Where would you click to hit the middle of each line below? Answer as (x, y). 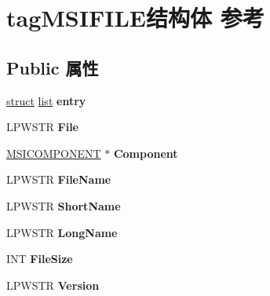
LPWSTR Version (53, 285)
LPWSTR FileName (59, 179)
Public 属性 (53, 67)
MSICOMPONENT (54, 153)
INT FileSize (40, 259)
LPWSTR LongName (62, 232)
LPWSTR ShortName (64, 205)
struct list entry (46, 100)
